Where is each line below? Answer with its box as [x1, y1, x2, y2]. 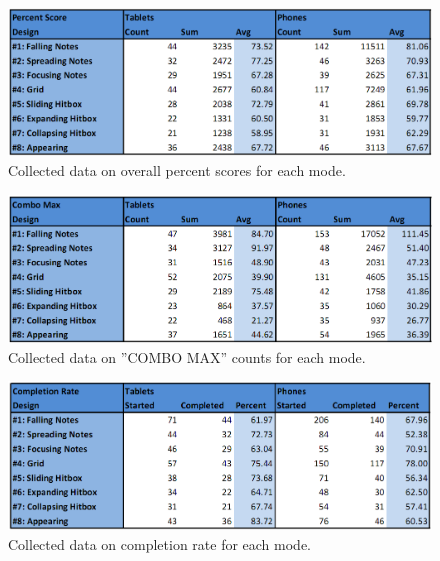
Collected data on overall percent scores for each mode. [8, 159, 346, 180]
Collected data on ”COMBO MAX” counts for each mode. [8, 346, 366, 367]
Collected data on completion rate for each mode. [8, 533, 312, 554]
